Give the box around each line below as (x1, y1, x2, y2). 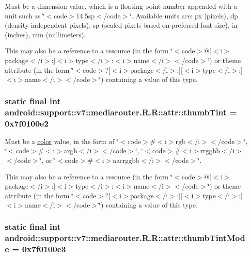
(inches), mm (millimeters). (5, 29, 86, 39)
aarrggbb (113, 155, 140, 165)
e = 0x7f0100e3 (5, 242, 66, 255)
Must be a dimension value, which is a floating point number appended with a (5, 1, 237, 11)
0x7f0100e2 (5, 117, 49, 129)
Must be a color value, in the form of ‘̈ (5, 136, 119, 146)
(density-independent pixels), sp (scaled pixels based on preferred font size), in (5, 20, 238, 30)
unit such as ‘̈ (5, 10, 45, 20)
